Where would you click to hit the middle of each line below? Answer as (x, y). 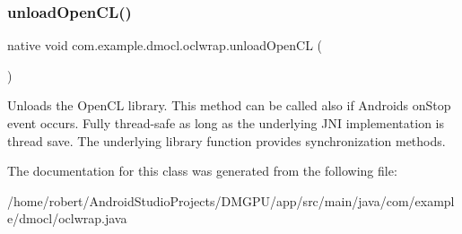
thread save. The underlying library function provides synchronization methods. (227, 140)
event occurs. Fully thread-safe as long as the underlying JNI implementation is (226, 123)
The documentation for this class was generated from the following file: (202, 171)
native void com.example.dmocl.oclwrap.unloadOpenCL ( (165, 45)
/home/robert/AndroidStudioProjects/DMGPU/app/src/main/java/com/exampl (231, 200)
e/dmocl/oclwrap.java (67, 218)
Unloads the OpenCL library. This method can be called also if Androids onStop (229, 105)
